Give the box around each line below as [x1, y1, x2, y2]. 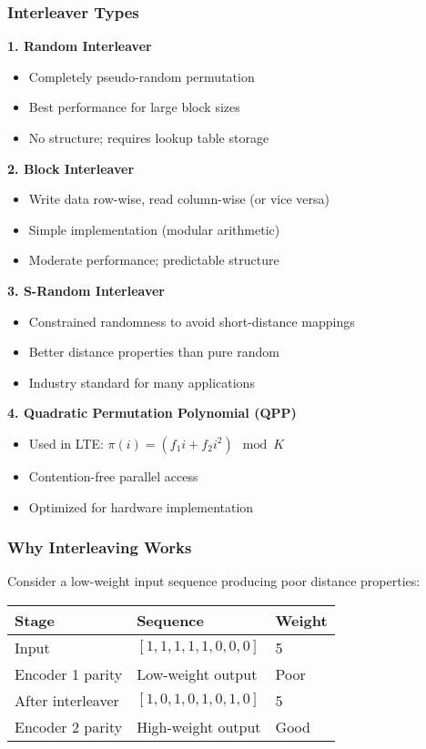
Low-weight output [137, 663, 258, 684]
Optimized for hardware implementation [28, 497, 254, 516]
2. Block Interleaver [7, 158, 135, 177]
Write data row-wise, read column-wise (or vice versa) [28, 189, 330, 208]
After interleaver [15, 689, 119, 711]
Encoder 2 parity [15, 715, 123, 737]
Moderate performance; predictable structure [28, 250, 279, 269]
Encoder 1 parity [15, 663, 123, 684]
